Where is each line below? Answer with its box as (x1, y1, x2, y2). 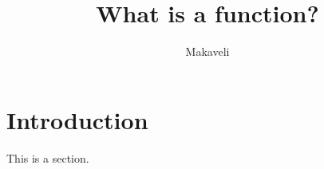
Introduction (6, 103, 148, 136)
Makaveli (185, 43, 230, 60)
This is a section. (6, 149, 89, 166)
